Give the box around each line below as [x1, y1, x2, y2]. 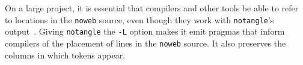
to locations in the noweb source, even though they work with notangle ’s [5, 13, 274, 26]
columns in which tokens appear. [5, 48, 126, 61]
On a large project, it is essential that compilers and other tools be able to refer [5, 2, 299, 14]
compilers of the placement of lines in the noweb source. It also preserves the [5, 36, 286, 49]
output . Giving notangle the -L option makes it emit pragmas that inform [5, 25, 285, 38]
